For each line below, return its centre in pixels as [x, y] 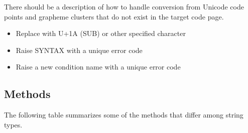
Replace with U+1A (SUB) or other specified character [101, 33]
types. [13, 124]
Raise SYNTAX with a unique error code [79, 50]
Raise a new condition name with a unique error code [98, 67]
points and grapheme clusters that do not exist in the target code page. [114, 16]
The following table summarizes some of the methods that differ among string [124, 115]
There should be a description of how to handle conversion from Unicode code [124, 6]
